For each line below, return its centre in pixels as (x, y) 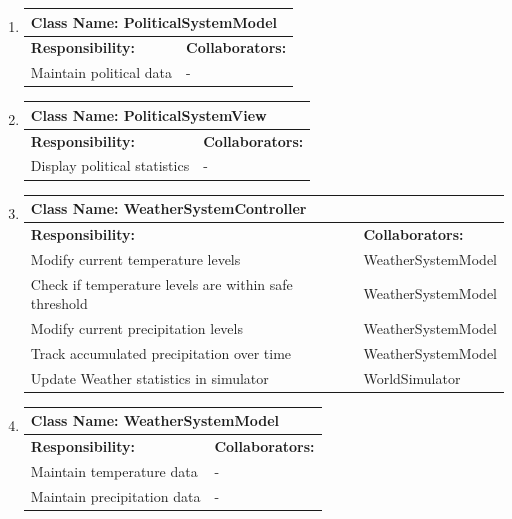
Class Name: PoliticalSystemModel (153, 21)
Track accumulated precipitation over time (161, 352)
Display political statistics (110, 165)
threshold (59, 303)
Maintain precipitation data (115, 495)
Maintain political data (101, 72)
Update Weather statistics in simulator (149, 377)
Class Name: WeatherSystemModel (154, 420)
